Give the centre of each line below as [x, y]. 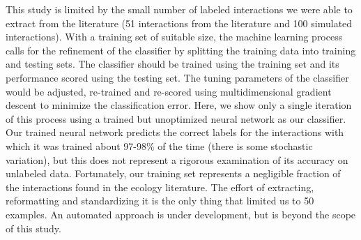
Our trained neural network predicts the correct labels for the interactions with [175, 132]
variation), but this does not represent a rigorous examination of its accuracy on [177, 159]
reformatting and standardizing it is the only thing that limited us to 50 [160, 201]
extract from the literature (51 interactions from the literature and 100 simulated [179, 23]
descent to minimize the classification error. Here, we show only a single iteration [179, 105]
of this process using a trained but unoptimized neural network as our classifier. [176, 118]
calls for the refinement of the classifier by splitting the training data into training [181, 50]
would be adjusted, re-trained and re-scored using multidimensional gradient [169, 91]
